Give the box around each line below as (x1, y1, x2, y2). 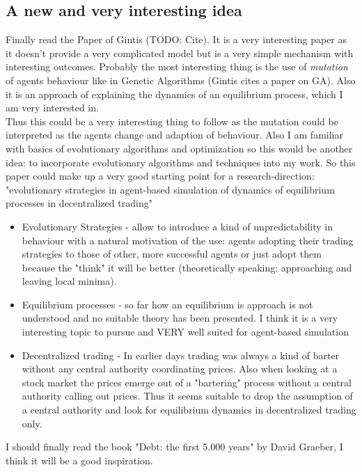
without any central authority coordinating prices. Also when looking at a (22, 361, 338, 376)
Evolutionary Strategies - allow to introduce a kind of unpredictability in (22, 219, 333, 233)
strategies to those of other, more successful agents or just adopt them (22, 246, 322, 261)
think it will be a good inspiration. (6, 453, 153, 467)
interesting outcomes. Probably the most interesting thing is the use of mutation (6, 59, 348, 74)
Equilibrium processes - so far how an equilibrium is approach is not (22, 297, 313, 311)
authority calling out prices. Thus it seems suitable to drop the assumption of (22, 388, 353, 403)
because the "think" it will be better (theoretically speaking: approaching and (22, 260, 352, 274)
